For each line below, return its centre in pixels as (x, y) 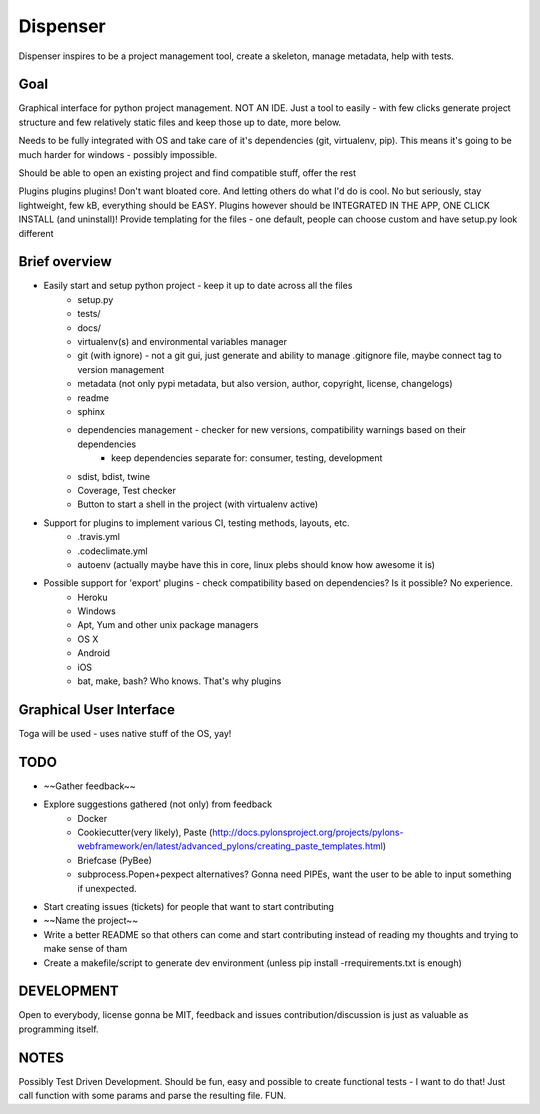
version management (121, 369)
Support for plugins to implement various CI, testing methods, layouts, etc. (196, 522)
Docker (92, 818)
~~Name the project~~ (91, 921)
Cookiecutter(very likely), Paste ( (145, 832)
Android (93, 653)
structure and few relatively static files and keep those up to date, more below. (180, 122)
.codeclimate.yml (113, 551)
